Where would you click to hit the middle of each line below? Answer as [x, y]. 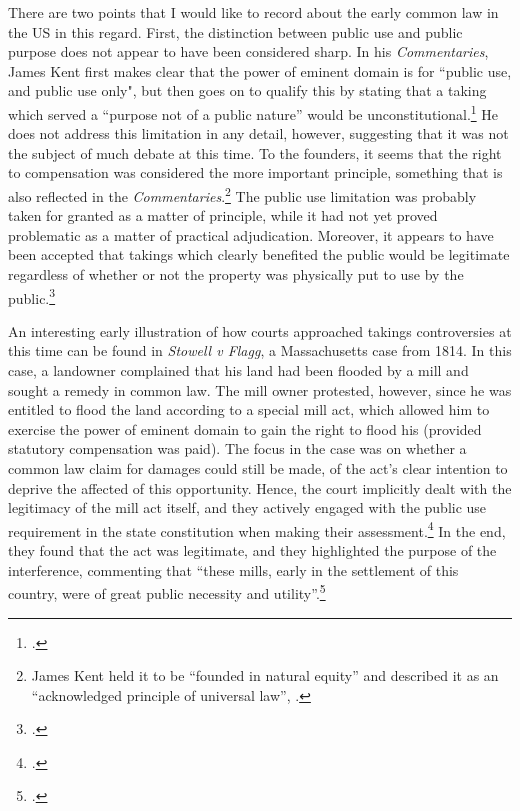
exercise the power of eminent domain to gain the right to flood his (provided [245, 428]
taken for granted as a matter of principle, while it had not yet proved [223, 215]
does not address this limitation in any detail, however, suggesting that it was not [258, 133]
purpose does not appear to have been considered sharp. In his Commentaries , [248, 51]
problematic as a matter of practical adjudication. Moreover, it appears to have [251, 234]
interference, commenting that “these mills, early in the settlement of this [233, 569]
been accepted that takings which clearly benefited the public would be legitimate [259, 254]
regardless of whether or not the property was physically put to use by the [236, 274]
